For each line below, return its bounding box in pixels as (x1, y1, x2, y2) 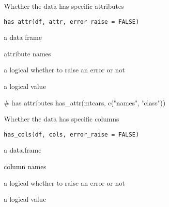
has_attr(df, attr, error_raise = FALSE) (4, 18, 139, 25)
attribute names (4, 48, 51, 58)
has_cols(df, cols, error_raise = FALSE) (4, 131, 139, 138)
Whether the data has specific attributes (4, 1, 124, 11)
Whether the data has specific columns (4, 114, 119, 124)
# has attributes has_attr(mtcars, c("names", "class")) (4, 97, 166, 107)
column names (4, 161, 46, 172)
